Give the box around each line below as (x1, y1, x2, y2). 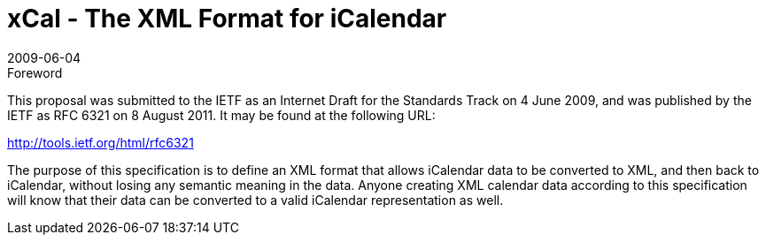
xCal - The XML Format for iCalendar (7, 4, 447, 34)
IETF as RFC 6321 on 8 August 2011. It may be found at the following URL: (7, 107, 436, 123)
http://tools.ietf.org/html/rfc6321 (7, 134, 194, 150)
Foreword (7, 64, 63, 80)
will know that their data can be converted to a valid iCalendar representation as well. (7, 192, 504, 208)
